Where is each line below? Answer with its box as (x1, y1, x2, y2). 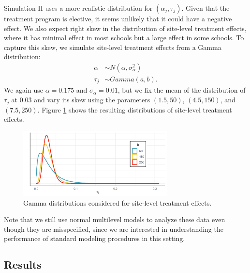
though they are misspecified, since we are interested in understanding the (4, 224, 223, 234)
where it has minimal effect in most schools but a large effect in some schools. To (4, 32, 244, 43)
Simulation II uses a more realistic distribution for (4, 3, 153, 13)
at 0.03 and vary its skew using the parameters (11, 95, 150, 105)
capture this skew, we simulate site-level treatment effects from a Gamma (4, 42, 221, 52)
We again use (4, 85, 43, 95)
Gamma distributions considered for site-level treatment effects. (23, 198, 212, 208)
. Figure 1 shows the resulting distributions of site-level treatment (37, 104, 232, 114)
